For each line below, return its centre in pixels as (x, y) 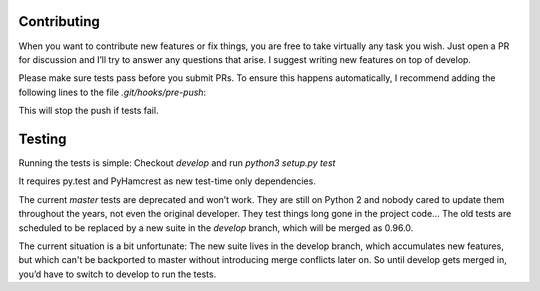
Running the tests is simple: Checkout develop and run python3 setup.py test (177, 162)
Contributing (59, 21)
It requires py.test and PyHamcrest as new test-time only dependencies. (167, 181)
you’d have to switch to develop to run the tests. (117, 274)
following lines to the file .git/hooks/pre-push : (112, 92)
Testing (42, 138)
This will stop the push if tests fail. (88, 111)
